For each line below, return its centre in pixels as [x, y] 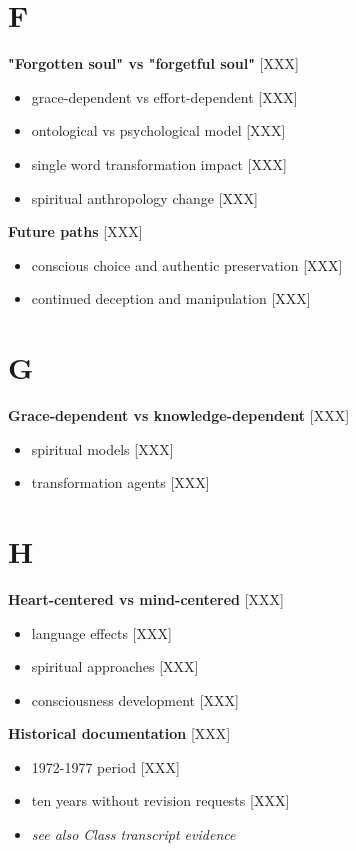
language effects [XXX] [101, 632]
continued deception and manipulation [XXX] [171, 298]
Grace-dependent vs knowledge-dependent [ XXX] [179, 415]
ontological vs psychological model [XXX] [158, 130]
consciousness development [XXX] [135, 699]
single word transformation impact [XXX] [159, 163]
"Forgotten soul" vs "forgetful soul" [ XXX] [153, 63]
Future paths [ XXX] [75, 231]
